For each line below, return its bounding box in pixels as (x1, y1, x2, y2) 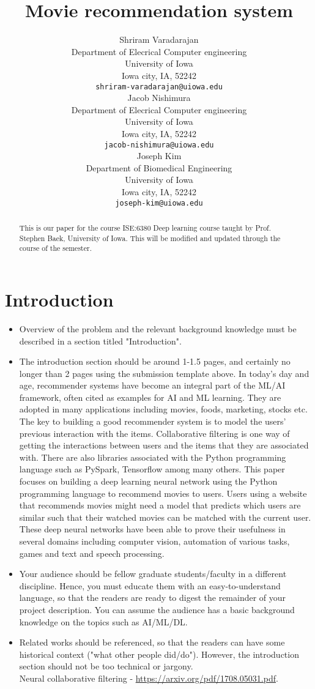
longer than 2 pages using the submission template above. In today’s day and (19, 367, 309, 379)
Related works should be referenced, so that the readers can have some (19, 636, 285, 649)
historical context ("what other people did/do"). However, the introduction (19, 647, 299, 660)
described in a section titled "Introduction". (19, 334, 182, 347)
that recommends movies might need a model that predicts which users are (19, 499, 301, 512)
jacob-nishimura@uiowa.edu (104, 140, 214, 149)
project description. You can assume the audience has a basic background (19, 603, 295, 616)
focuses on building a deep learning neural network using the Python (19, 475, 278, 488)
